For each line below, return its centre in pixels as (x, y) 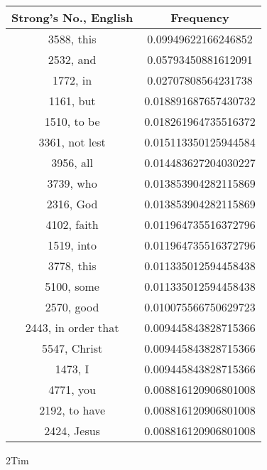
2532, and (72, 59)
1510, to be (72, 121)
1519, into (72, 245)
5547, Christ (72, 348)
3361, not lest (72, 142)
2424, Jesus (72, 431)
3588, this (72, 39)
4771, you (72, 389)
